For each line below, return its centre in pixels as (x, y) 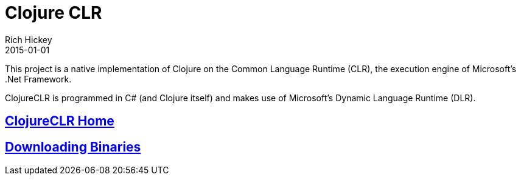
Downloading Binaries (73, 147)
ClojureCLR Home (60, 121)
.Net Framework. (38, 79)
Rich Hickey (29, 39)
